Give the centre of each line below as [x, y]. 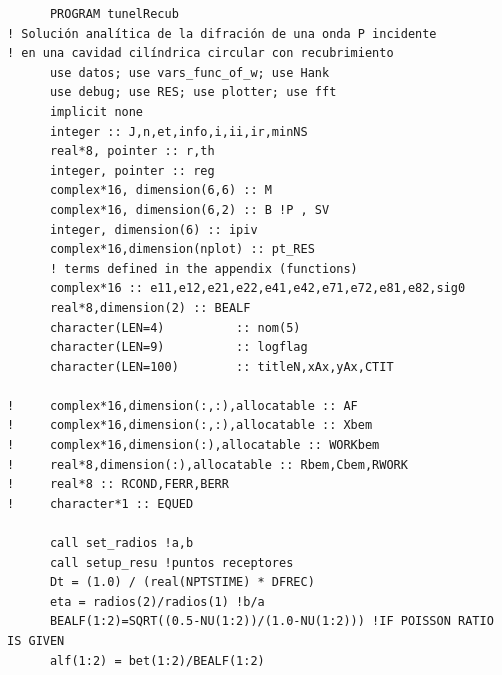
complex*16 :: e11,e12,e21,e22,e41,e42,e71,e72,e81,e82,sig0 [257, 288]
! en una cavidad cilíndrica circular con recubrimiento [200, 53]
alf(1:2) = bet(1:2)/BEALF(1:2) [157, 660]
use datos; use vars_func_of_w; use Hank [189, 72]
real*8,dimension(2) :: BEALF [150, 307]
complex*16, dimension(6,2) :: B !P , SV [189, 209]
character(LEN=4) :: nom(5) [175, 327]
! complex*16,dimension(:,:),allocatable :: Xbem [190, 425]
